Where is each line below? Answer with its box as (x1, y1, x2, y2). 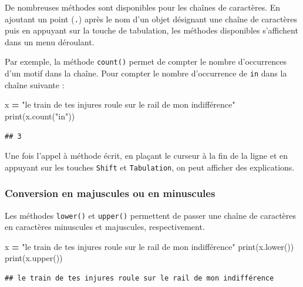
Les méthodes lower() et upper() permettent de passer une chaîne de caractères (5, 209, 297, 221)
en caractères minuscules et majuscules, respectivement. (5, 221, 205, 233)
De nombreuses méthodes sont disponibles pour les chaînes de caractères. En (5, 1, 281, 13)
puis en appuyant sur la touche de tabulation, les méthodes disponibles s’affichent (5, 24, 298, 36)
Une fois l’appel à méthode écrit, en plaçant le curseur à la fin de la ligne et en (5, 149, 288, 162)
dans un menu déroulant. (5, 35, 95, 48)
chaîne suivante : (5, 78, 65, 91)
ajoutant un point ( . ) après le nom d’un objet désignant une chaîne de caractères (5, 12, 297, 25)
